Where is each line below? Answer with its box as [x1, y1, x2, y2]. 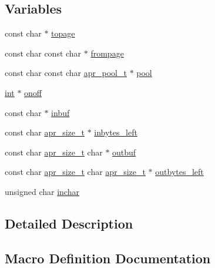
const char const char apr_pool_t [5, 67, 127, 79]
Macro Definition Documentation [5, 249, 211, 267]
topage [51, 27, 75, 39]
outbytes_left [155, 166, 204, 178]
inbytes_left [94, 126, 137, 138]
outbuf [112, 145, 136, 158]
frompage [90, 47, 124, 59]
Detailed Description [5, 214, 133, 232]
